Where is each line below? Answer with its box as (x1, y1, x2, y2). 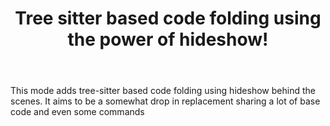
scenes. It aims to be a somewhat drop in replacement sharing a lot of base (10, 95, 321, 107)
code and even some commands (10, 106, 145, 118)
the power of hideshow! (67, 28, 269, 51)
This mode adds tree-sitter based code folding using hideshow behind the (10, 85, 316, 97)
